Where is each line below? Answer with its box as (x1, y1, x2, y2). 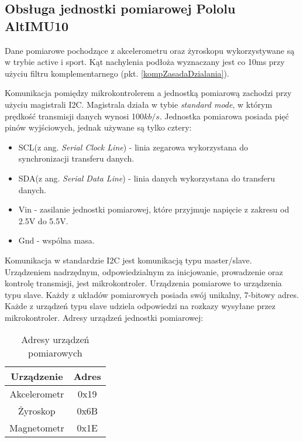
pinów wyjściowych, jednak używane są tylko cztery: (5, 121, 192, 133)
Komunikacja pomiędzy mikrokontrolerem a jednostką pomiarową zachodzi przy (5, 87, 292, 99)
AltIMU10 (5, 16, 69, 35)
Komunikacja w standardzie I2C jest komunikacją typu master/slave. (5, 253, 252, 266)
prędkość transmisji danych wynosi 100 (5, 109, 144, 122)
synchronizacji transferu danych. (18, 152, 135, 165)
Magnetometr (9, 421, 64, 435)
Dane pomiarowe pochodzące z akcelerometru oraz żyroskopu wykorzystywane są (5, 44, 295, 56)
